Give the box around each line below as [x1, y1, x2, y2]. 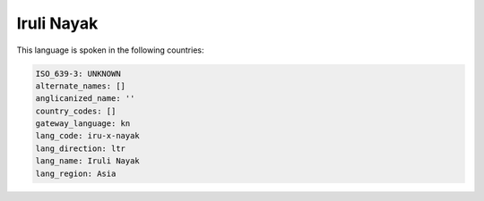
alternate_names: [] [35, 80, 125, 91]
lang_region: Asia [35, 168, 117, 179]
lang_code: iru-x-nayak [35, 130, 141, 141]
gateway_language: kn [35, 119, 131, 129]
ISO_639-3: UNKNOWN [35, 68, 121, 79]
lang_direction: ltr [35, 143, 125, 154]
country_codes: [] [35, 105, 117, 116]
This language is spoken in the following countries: [16, 45, 204, 55]
